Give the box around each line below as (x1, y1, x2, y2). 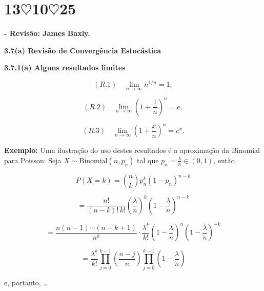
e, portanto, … (4, 277, 48, 287)
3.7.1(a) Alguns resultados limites (4, 62, 126, 73)
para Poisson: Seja (4, 154, 62, 165)
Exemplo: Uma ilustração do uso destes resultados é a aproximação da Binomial (4, 145, 260, 156)
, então (213, 154, 235, 165)
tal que (137, 154, 159, 165)
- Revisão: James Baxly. (4, 28, 90, 38)
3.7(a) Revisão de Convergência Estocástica (4, 45, 161, 55)
